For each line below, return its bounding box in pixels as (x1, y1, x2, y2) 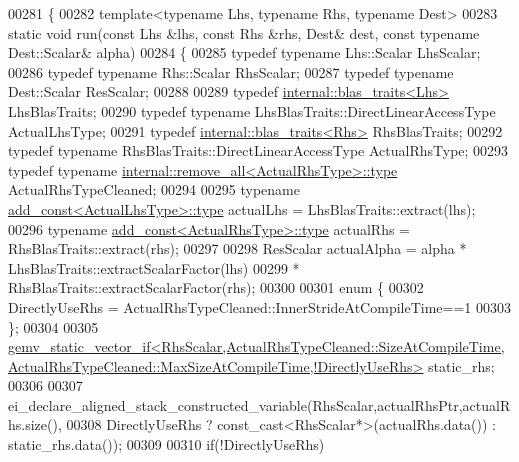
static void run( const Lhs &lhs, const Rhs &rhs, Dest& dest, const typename (8, 22, 480, 43)
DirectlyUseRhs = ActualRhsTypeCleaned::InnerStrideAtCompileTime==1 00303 (8, 296, 511, 317)
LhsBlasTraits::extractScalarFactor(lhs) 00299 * (8, 257, 300, 278)
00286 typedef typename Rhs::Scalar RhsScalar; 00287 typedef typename (8, 61, 454, 82)
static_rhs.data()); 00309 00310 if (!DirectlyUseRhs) (8, 434, 325, 455)
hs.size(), (8, 414, 62, 435)
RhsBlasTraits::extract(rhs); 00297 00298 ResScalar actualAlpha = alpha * (8, 238, 467, 259)
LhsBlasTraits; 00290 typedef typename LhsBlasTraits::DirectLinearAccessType (8, 100, 496, 121)
